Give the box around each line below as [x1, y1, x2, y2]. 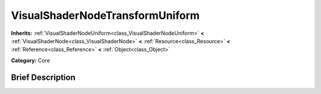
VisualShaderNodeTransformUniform [11, 9, 200, 22]
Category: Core [11, 57, 51, 64]
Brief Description [11, 72, 75, 82]
